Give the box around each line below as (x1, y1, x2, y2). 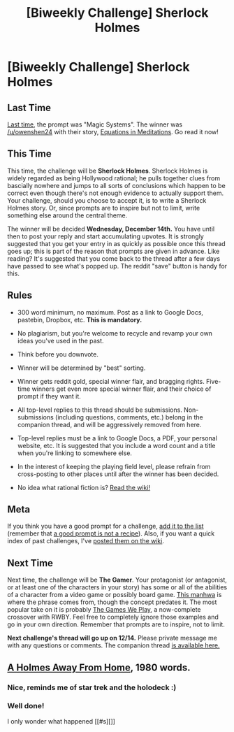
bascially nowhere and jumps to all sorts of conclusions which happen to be (7, 181, 226, 189)
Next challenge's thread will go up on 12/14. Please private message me (7, 634, 218, 643)
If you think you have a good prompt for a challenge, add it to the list (7, 522, 204, 531)
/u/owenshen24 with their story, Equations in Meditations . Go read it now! (7, 128, 219, 136)
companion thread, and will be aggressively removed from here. (17, 420, 202, 429)
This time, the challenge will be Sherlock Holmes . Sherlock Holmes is (7, 166, 208, 175)
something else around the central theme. (7, 211, 128, 220)
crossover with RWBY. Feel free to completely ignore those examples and (7, 613, 219, 622)
